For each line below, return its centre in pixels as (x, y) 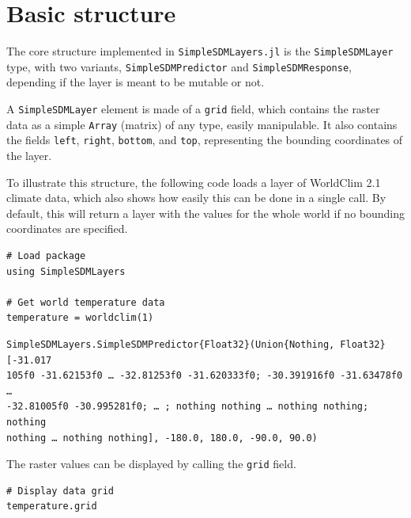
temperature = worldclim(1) (80, 318)
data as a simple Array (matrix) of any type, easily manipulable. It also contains (202, 124)
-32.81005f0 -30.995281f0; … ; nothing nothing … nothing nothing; (188, 407)
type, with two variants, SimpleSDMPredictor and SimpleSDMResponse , (179, 66)
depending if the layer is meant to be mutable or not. (136, 82)
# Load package (46, 255)
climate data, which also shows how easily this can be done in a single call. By (196, 198)
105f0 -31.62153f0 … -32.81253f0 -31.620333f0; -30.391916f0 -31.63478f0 (205, 376)
